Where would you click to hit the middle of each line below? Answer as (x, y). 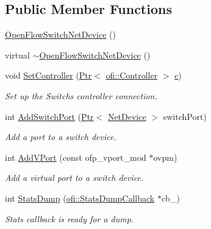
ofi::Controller (132, 75)
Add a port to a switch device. (61, 137)
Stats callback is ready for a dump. (70, 218)
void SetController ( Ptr (48, 75)
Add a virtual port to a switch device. (74, 178)
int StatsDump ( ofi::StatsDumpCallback (80, 198)
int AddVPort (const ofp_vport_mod (76, 157)
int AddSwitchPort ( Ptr (49, 116)
